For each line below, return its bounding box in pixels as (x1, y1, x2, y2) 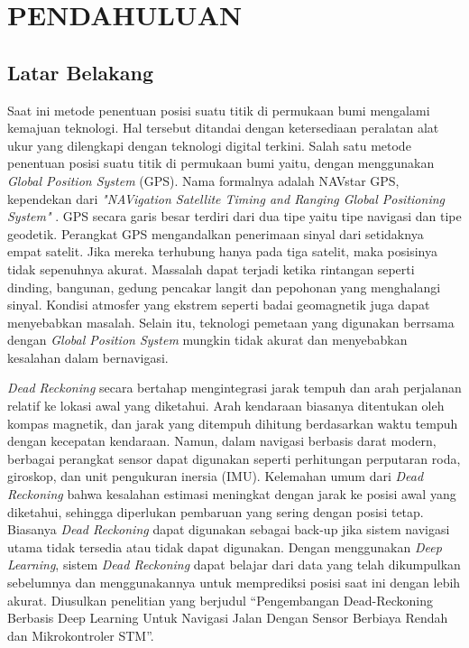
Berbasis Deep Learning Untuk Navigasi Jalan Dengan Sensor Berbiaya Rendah (7, 608, 448, 627)
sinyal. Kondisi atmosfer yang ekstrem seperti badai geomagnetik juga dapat (7, 295, 430, 314)
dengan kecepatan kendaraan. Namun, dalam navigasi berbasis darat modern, (7, 431, 437, 450)
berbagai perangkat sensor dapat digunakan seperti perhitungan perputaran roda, (7, 449, 461, 467)
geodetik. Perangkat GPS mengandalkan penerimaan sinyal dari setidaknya (7, 224, 424, 243)
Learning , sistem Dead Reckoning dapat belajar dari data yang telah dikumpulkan (7, 555, 461, 574)
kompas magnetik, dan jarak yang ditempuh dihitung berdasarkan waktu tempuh (7, 413, 458, 432)
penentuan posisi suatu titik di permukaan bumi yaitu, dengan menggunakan (7, 153, 435, 172)
